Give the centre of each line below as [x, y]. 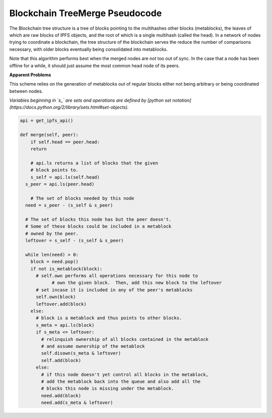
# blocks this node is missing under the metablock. [108, 389]
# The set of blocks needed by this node [82, 198]
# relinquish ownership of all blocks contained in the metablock [125, 339]
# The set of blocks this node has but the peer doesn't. [98, 219]
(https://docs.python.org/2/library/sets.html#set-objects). [69, 107]
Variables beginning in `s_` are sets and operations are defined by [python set [90, 100]
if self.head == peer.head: [65, 142]
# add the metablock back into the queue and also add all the [121, 381]
